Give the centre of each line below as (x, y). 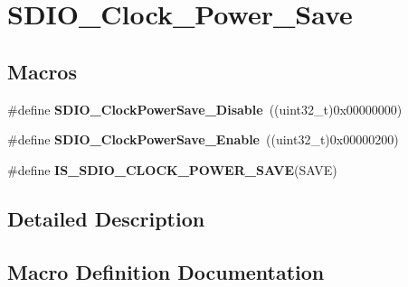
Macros (42, 71)
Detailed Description (106, 218)
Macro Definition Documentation (166, 271)
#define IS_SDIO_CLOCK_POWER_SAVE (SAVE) (172, 169)
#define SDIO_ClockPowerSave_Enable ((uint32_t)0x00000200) (203, 139)
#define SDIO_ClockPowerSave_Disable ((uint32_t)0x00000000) (205, 109)
